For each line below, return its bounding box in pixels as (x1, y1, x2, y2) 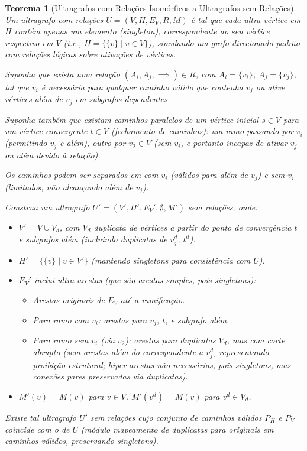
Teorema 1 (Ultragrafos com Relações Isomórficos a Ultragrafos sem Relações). (5, 2, 296, 14)
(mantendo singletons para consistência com (91, 254, 251, 266)
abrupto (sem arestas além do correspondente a (33, 345, 203, 358)
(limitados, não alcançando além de (5, 180, 133, 193)
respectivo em (5, 36, 53, 48)
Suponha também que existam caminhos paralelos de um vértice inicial (5, 113, 259, 125)
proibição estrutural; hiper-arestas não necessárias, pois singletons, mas (33, 358, 291, 371)
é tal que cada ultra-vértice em (190, 13, 301, 25)
